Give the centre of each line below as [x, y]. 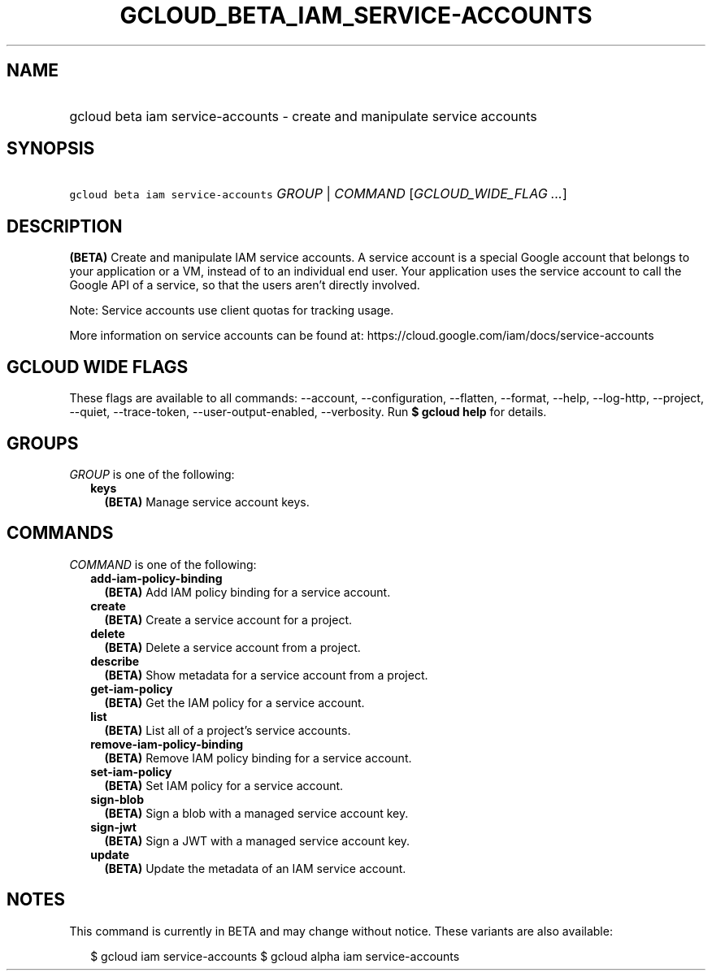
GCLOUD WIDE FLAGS [98, 367]
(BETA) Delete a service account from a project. [232, 647]
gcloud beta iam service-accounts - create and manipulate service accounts [303, 116]
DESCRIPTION [65, 226]
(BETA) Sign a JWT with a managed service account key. [257, 840]
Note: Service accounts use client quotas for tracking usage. [232, 310]
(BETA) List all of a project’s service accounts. [228, 730]
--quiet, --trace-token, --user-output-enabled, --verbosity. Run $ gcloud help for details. [308, 412]
